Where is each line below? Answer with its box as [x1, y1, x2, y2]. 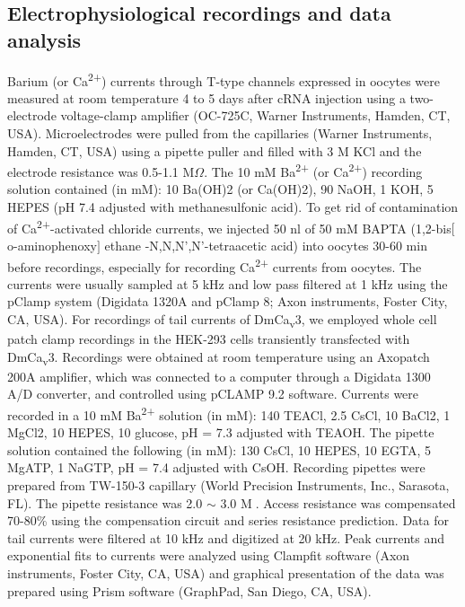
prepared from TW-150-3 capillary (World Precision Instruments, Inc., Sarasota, [7, 476, 450, 494]
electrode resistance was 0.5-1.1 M [7, 162, 195, 180]
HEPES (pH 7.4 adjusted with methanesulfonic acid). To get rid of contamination [7, 198, 459, 216]
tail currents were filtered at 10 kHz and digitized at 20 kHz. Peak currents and [7, 528, 445, 547]
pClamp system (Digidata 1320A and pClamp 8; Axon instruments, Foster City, [7, 292, 448, 311]
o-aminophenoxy [7, 235, 97, 254]
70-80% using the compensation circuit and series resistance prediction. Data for [7, 511, 449, 530]
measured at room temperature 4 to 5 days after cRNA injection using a [7, 88, 406, 107]
